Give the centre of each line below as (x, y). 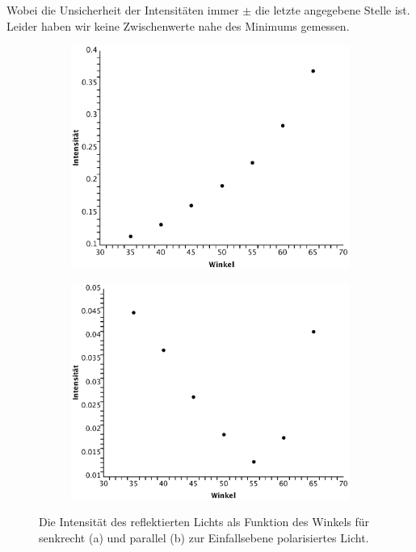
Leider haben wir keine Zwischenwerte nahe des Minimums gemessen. (178, 25)
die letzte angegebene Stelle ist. (332, 10)
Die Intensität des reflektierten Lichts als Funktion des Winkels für (204, 522)
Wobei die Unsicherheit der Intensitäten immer (123, 10)
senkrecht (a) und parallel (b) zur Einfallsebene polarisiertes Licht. (204, 537)
